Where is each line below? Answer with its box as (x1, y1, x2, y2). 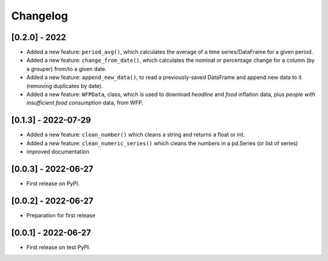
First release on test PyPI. (26, 243, 91, 251)
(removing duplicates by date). (26, 82, 103, 89)
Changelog (11, 9, 68, 22)
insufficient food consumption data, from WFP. (26, 99, 144, 106)
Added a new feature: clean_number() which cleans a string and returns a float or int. (26, 131, 245, 138)
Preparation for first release (26, 211, 95, 219)
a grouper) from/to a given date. (26, 65, 107, 72)
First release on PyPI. (26, 180, 80, 187)
